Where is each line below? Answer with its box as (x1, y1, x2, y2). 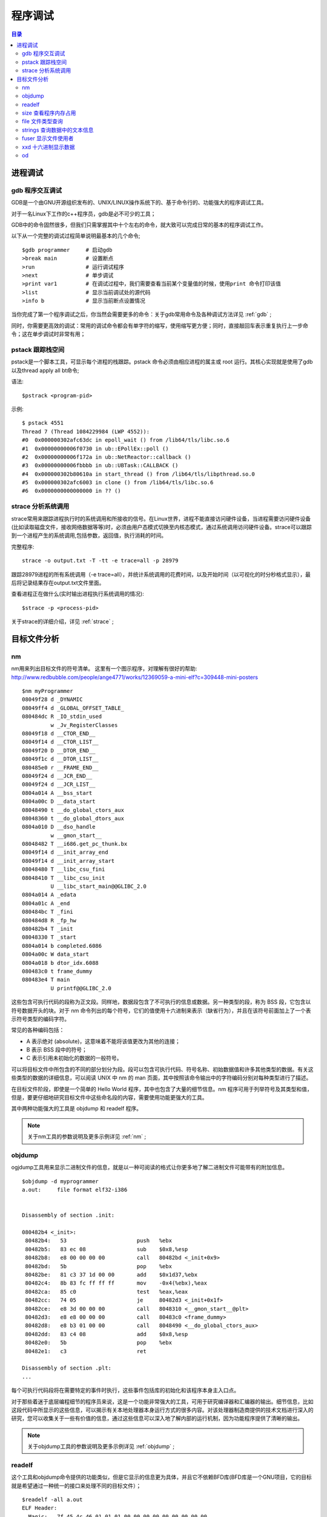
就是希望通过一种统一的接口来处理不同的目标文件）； (11, 1482, 142, 1489)
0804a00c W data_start (22, 951, 90, 958)
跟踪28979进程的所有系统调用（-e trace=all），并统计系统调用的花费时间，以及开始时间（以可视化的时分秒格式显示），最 (11, 570, 311, 578)
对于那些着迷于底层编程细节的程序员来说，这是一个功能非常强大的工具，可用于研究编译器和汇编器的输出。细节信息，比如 (11, 1397, 314, 1405)
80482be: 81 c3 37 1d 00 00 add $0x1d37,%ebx (25, 1271, 198, 1279)
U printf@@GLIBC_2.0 (50, 985, 112, 992)
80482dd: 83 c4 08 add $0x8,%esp (25, 1331, 188, 1337)
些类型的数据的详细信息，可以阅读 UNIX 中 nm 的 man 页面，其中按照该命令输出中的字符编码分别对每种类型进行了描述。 (11, 1074, 312, 1081)
